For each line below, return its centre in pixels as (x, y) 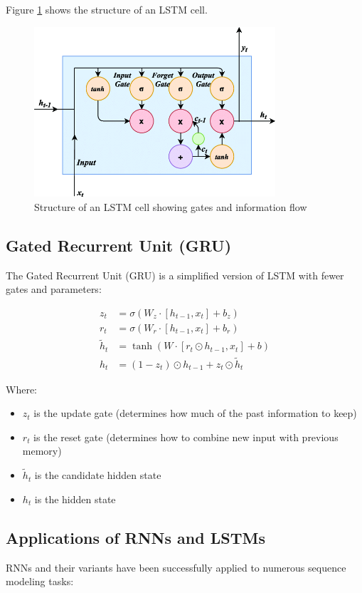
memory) (42, 451)
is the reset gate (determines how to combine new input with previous (186, 437)
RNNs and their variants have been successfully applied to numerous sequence (176, 567)
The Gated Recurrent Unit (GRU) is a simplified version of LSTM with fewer (175, 275)
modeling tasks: (40, 581)
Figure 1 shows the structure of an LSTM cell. (107, 9)
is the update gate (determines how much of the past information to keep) (195, 413)
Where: (21, 389)
